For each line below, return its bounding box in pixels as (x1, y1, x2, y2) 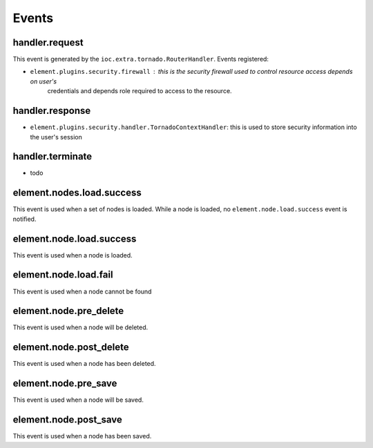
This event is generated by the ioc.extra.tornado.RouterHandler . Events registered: (12, 55, 269, 64)
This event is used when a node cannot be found (12, 287, 152, 295)
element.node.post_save (12, 414, 122, 426)
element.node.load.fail (12, 269, 113, 281)
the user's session (30, 133, 82, 141)
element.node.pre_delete (12, 305, 124, 317)
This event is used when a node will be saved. (12, 396, 144, 404)
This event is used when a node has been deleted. (12, 360, 156, 368)
